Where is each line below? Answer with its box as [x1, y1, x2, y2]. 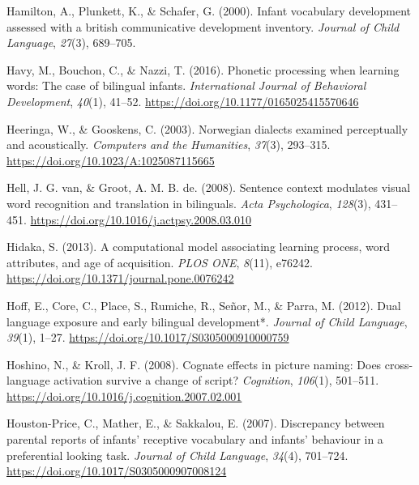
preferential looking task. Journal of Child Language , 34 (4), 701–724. [6, 446, 348, 463]
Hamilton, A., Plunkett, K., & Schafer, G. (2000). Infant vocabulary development [6, 2, 411, 19]
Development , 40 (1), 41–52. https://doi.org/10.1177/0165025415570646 [6, 92, 359, 109]
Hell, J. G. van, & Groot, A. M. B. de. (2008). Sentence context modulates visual [6, 179, 411, 196]
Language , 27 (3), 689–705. [6, 34, 136, 51]
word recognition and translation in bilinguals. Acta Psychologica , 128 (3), [6, 194, 371, 211]
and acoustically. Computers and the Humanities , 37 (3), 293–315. [6, 136, 331, 153]
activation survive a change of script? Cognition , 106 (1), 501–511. [53, 372, 379, 389]
